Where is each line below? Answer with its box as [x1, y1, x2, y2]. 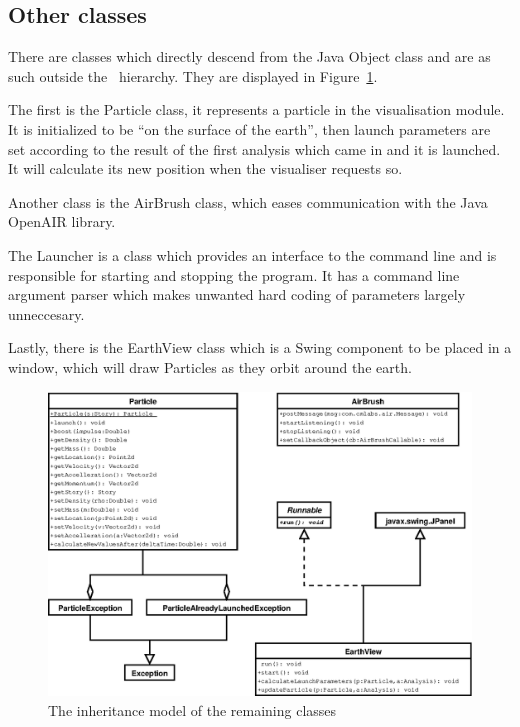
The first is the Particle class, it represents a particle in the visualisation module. [8, 99, 505, 120]
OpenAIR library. [8, 211, 116, 232]
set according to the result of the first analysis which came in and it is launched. [8, 138, 501, 159]
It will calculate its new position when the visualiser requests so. [8, 158, 403, 179]
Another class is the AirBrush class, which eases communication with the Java [8, 191, 488, 212]
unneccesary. [8, 303, 85, 324]
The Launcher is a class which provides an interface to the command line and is [8, 244, 497, 265]
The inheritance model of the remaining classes [48, 699, 337, 720]
